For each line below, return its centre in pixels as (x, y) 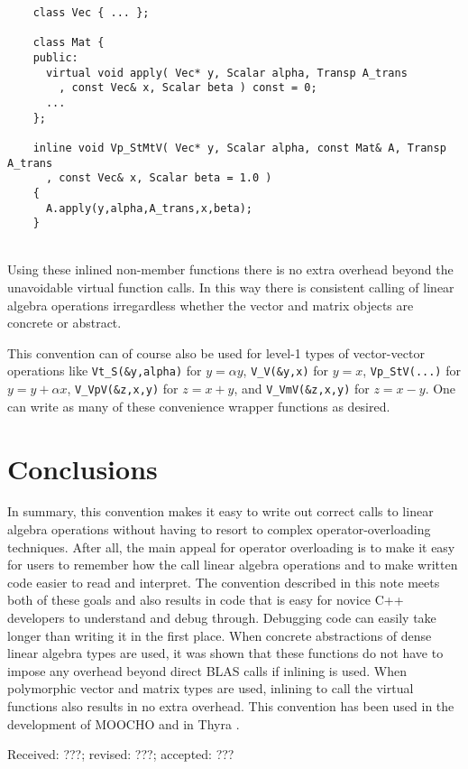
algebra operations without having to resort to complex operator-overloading (219, 529)
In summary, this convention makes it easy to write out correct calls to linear (220, 511)
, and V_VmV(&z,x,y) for (302, 389)
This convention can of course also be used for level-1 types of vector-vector (216, 352)
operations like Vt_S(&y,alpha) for (105, 371)
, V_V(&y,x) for (285, 371)
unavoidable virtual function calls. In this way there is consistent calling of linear (231, 287)
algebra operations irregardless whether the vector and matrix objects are (211, 305)
